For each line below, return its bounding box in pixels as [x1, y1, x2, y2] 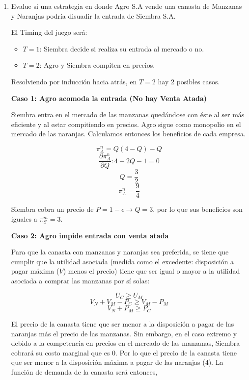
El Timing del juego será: [11, 27, 87, 37]
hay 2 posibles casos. [158, 76, 220, 86]
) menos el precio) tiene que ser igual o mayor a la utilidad [63, 266, 240, 276]
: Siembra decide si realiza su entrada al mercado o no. [39, 43, 204, 53]
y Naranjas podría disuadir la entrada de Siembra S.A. [11, 10, 176, 21]
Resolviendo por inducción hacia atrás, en [11, 76, 137, 86]
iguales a [11, 214, 37, 224]
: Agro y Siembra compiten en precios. [39, 60, 155, 70]
